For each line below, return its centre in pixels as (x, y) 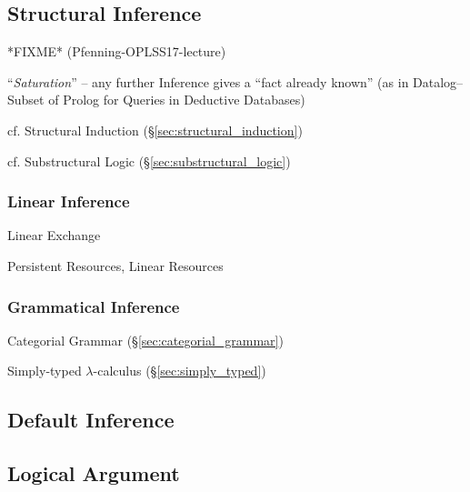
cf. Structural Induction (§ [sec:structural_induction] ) (155, 130)
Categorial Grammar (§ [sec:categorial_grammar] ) (145, 340)
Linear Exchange (54, 235)
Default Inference (91, 420)
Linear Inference (69, 201)
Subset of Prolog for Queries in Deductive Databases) (156, 100)
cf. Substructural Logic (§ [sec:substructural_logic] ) (149, 161)
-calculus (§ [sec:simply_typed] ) (180, 371)
